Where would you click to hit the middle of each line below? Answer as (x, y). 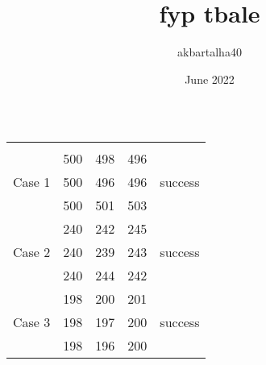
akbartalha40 (210, 52)
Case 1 (32, 182)
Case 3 (32, 322)
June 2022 (210, 79)
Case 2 (32, 252)
